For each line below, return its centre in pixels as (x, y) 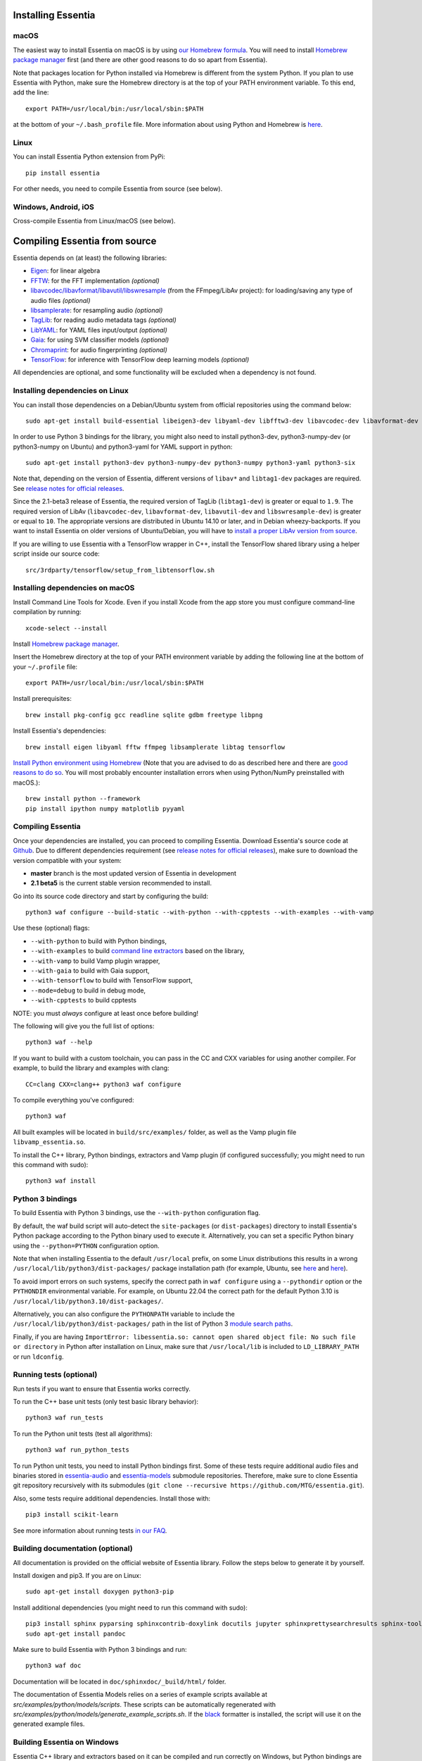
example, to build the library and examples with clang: (91, 1068)
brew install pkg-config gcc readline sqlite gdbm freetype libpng (144, 715)
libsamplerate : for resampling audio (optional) (97, 311)
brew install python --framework (83, 799)
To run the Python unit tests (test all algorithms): (83, 1433)
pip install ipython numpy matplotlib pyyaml (105, 809)
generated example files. (49, 1724)
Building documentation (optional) (73, 1548)
